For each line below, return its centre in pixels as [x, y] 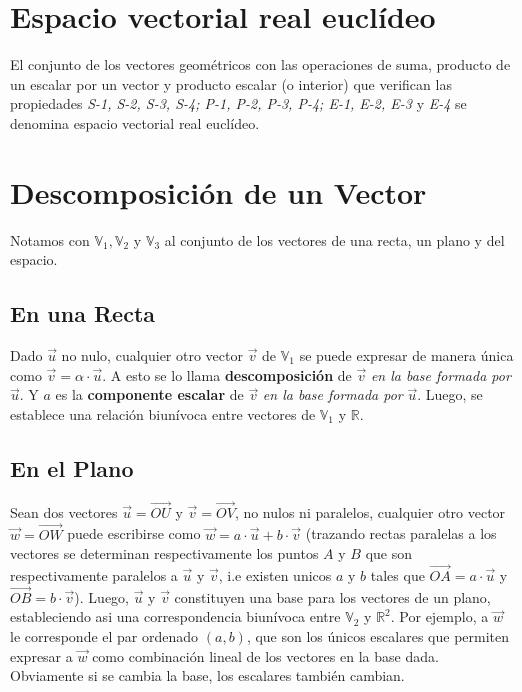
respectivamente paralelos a [94, 575]
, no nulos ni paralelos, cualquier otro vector [370, 511]
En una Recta [83, 313]
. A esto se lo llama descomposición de [227, 374]
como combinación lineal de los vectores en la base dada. [265, 655]
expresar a [41, 655]
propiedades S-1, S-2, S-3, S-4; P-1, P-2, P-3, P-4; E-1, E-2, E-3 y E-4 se [238, 103]
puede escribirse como [134, 533]
